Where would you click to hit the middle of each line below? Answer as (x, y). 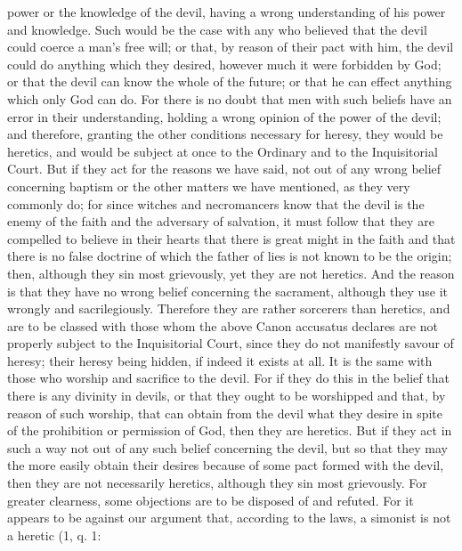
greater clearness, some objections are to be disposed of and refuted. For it (211, 500)
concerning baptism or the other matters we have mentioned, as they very (209, 186)
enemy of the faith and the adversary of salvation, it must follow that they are (221, 221)
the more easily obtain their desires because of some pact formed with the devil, (226, 465)
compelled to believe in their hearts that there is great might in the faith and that (231, 238)
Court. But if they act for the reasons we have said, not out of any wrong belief (224, 169)
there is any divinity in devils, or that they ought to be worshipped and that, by (227, 396)
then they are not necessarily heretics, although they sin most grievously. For (217, 483)
